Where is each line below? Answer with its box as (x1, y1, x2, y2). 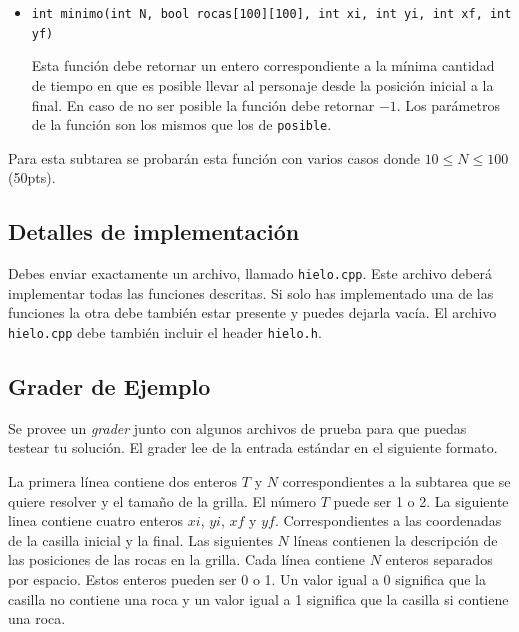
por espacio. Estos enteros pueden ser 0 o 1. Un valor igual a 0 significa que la (8, 569, 486, 589)
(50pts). (8, 167, 56, 188)
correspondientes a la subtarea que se (282, 471, 511, 492)
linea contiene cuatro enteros (8, 510, 184, 531)
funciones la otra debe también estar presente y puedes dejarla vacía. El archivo (8, 302, 497, 323)
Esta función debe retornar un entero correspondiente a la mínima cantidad (31, 55, 495, 76)
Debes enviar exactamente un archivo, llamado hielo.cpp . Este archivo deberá (8, 263, 492, 284)
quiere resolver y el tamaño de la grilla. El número (8, 490, 317, 511)
